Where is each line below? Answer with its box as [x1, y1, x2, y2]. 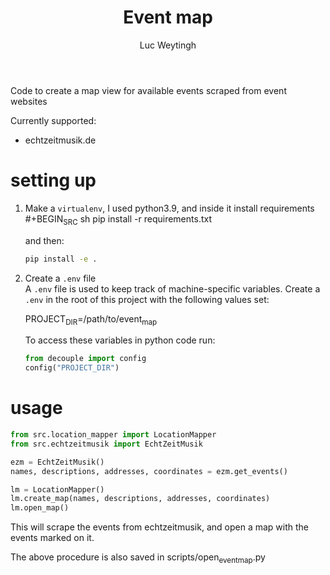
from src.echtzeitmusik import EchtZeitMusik [10, 439, 203, 449]
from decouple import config [24, 354, 147, 364]
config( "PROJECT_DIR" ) [24, 363, 120, 373]
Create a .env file [24, 272, 97, 284]
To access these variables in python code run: [24, 334, 216, 346]
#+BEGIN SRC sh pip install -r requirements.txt [24, 212, 212, 227]
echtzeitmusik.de [24, 134, 97, 146]
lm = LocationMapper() [10, 484, 105, 495]
